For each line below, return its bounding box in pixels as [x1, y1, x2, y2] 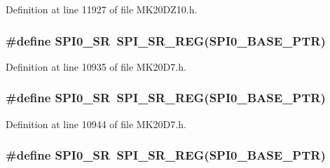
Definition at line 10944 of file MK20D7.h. [6, 116, 186, 131]
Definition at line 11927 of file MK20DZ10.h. [6, 2, 198, 16]
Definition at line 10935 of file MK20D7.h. [6, 59, 186, 73]
